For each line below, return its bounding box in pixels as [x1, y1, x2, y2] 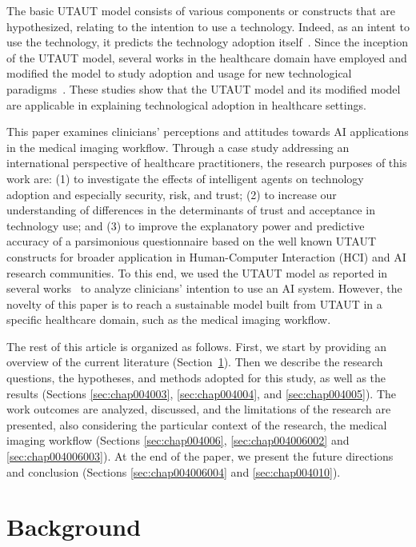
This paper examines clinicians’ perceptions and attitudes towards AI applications [6, 123, 409, 140]
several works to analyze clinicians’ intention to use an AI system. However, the [6, 280, 402, 297]
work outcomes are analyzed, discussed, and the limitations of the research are [6, 401, 391, 417]
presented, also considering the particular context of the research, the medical [6, 416, 387, 433]
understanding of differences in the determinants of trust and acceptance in [6, 202, 375, 218]
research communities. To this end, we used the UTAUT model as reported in [6, 264, 388, 281]
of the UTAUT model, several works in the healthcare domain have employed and [6, 49, 407, 66]
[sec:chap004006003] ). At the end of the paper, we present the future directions [6, 448, 394, 465]
